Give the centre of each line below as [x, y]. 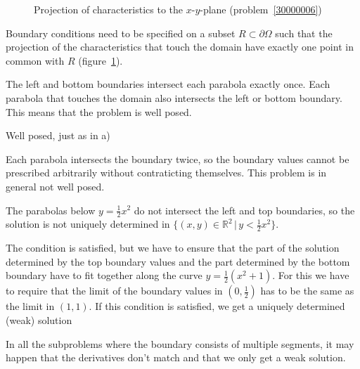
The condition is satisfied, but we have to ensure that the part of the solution [173, 248]
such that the [304, 33]
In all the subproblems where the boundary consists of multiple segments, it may [180, 343]
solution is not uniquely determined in [88, 224]
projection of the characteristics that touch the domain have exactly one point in [180, 47]
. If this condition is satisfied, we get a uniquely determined [217, 306]
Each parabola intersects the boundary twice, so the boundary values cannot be [178, 158]
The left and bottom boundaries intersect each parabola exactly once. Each [168, 84]
